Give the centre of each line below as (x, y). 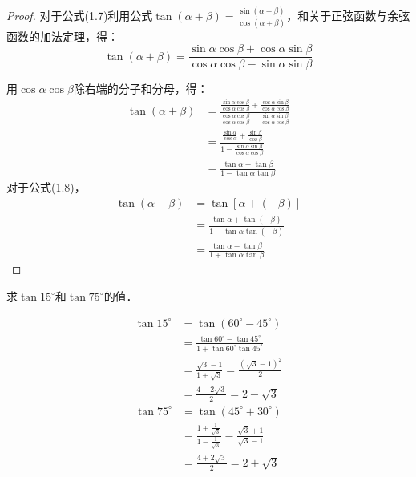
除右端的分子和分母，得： (141, 89)
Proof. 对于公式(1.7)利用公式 (80, 16)
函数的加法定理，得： (63, 36)
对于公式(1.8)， (46, 187)
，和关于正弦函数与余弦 (348, 16)
